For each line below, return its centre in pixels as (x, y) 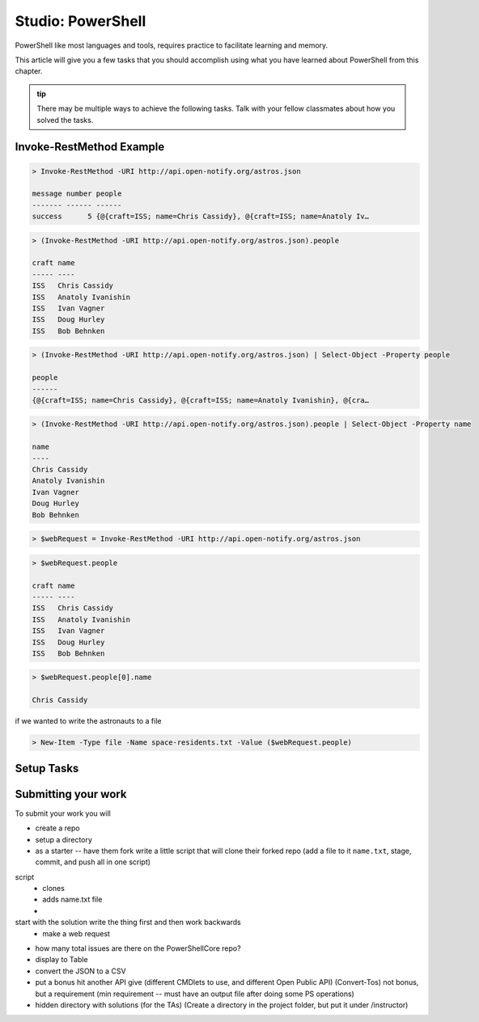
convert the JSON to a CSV (81, 971)
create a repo (57, 828)
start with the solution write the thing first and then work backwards (128, 923)
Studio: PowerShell (81, 21)
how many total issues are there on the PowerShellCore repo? (138, 948)
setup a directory (64, 839)
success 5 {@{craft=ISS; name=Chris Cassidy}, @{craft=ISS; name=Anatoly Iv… (201, 217)
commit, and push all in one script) (93, 862)
